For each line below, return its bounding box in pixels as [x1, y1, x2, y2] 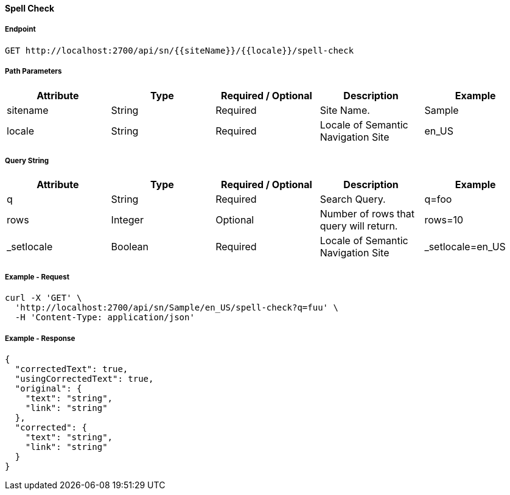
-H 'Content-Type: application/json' [15, 312, 195, 323]
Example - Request [5, 272, 70, 281]
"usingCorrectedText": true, [15, 373, 154, 384]
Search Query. [320, 193, 386, 206]
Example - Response [5, 334, 75, 343]
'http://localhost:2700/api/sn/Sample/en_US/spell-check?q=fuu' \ [15, 303, 338, 313]
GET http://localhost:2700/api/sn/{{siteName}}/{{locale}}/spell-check [5, 45, 354, 55]
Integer [111, 214, 144, 226]
